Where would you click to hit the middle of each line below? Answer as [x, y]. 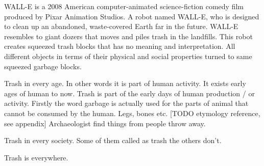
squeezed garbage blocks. [43, 66]
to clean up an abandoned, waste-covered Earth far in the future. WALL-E [121, 26]
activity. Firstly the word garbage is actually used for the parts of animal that [126, 103]
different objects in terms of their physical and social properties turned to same [128, 56]
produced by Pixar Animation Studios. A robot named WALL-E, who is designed [132, 16]
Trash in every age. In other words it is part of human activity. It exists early [125, 83]
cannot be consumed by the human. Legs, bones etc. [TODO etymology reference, [132, 113]
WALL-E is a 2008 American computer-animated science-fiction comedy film [124, 6]
